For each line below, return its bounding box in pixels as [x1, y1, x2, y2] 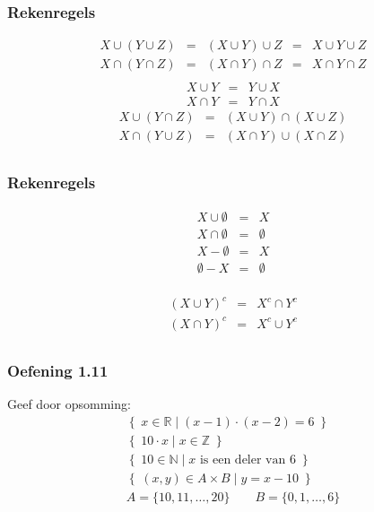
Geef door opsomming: [7, 395, 131, 413]
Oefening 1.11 [7, 359, 109, 381]
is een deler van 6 [199, 453, 296, 466]
